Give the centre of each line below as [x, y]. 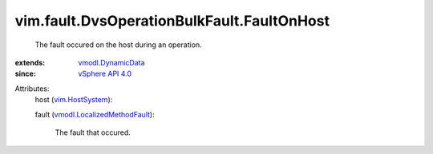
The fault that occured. [93, 132]
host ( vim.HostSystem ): [74, 100]
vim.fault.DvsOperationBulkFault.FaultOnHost [172, 21]
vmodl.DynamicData [111, 62]
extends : [30, 62]
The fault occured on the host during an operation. [118, 45]
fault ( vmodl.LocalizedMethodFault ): [95, 114]
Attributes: [32, 89]
